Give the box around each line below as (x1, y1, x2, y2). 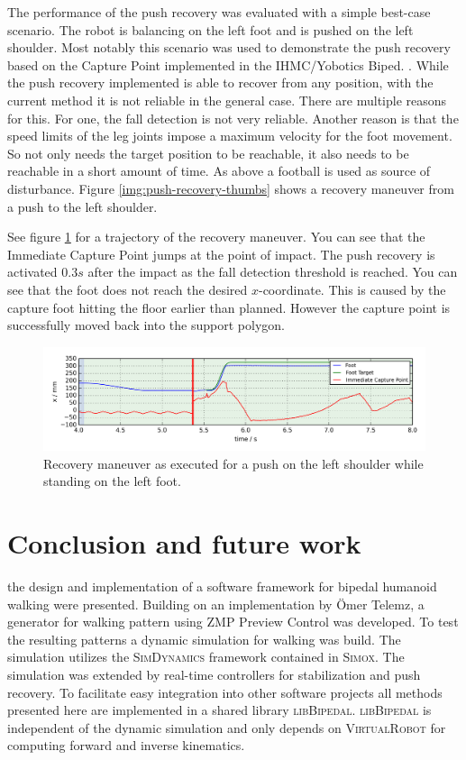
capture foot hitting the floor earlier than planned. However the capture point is (7, 298, 451, 316)
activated (7, 262, 58, 281)
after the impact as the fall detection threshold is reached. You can (87, 262, 458, 281)
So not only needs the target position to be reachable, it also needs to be (7, 143, 409, 162)
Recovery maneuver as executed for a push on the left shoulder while (43, 453, 424, 472)
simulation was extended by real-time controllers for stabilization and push (7, 665, 421, 684)
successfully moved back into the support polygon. (7, 316, 285, 334)
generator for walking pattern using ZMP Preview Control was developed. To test (7, 612, 459, 631)
